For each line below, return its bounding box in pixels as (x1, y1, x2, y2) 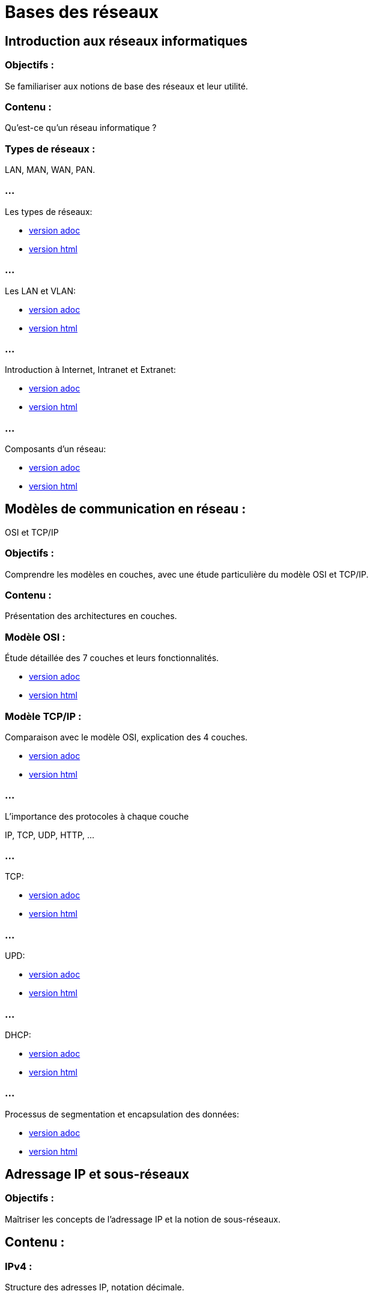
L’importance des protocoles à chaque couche (5, 811, 189, 821)
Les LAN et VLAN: (5, 285, 76, 296)
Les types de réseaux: (5, 206, 92, 217)
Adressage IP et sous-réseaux (5, 1167, 189, 1182)
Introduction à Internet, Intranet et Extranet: (5, 364, 176, 375)
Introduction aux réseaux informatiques (5, 33, 247, 49)
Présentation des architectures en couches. (5, 611, 177, 621)
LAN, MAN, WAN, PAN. (5, 165, 96, 175)
